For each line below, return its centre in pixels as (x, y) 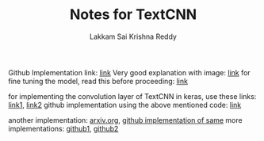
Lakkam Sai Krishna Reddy (133, 36)
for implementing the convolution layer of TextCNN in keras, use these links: (132, 96)
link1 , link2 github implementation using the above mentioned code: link (125, 105)
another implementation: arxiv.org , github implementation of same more (126, 120)
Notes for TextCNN (133, 15)
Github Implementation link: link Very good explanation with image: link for (130, 72)
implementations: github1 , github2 (63, 128)
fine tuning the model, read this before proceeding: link (98, 81)
